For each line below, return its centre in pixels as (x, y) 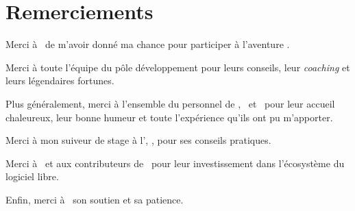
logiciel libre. (32, 176)
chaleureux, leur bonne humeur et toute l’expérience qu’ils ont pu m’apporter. (169, 117)
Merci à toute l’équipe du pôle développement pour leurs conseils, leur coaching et (178, 67)
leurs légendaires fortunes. (60, 80)
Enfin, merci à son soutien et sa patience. (95, 199)
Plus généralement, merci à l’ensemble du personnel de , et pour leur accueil (170, 103)
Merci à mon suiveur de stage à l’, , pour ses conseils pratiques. (138, 140)
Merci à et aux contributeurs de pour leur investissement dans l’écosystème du (175, 163)
